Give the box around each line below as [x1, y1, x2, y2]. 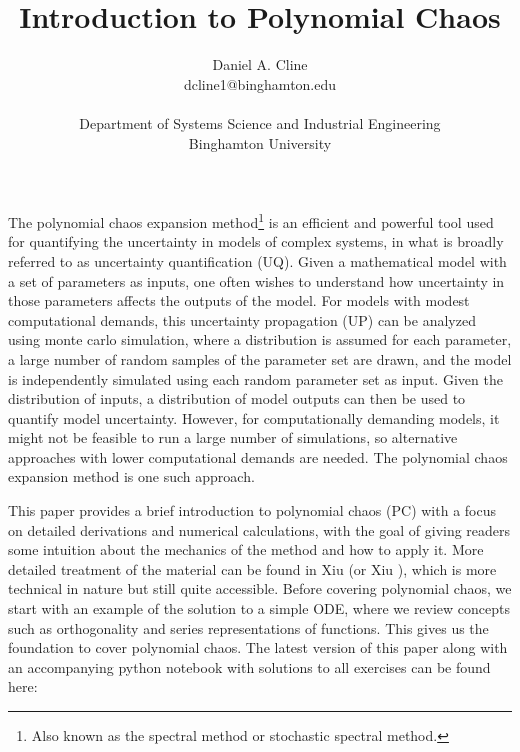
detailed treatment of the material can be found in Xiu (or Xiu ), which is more [8, 558, 497, 579]
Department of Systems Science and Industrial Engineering [79, 112, 441, 133]
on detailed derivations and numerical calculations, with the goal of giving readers [8, 519, 511, 540]
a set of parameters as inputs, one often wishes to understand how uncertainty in [8, 270, 505, 291]
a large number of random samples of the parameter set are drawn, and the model [8, 348, 512, 369]
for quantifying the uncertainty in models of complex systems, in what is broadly [8, 231, 504, 252]
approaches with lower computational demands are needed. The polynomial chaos [8, 446, 508, 467]
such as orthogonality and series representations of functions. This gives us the [8, 617, 489, 638]
